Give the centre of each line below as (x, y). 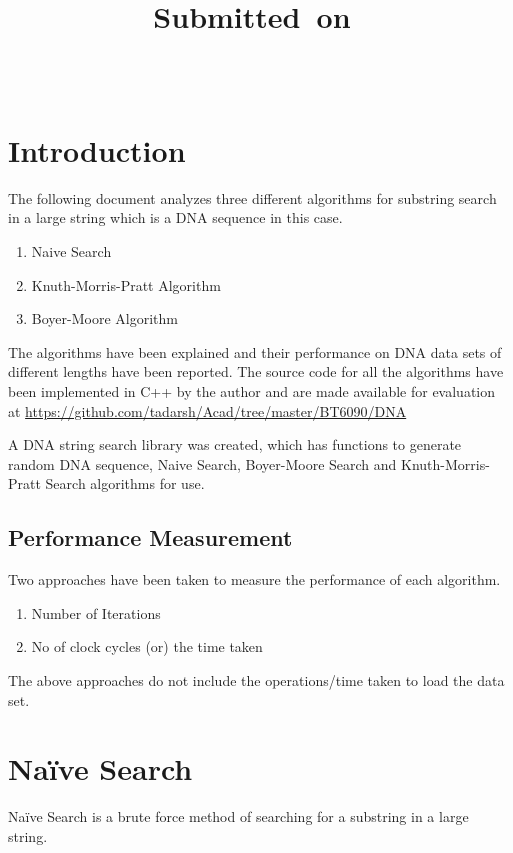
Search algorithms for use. (125, 483)
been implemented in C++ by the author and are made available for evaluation (252, 391)
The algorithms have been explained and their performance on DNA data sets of (255, 351)
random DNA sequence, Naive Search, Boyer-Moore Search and (202, 463)
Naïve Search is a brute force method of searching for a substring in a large (238, 816)
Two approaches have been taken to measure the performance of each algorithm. (254, 579)
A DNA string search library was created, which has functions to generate (235, 444)
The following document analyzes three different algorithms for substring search (252, 197)
